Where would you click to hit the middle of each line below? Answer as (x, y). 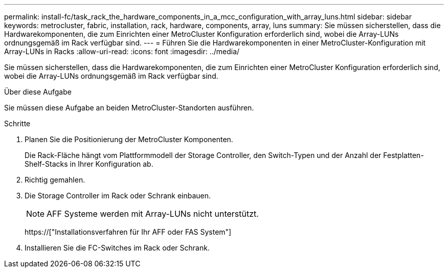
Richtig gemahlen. (55, 180)
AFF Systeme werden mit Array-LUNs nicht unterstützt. (153, 214)
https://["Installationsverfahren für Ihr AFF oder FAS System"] (128, 232)
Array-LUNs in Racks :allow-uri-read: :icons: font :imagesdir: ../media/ (122, 51)
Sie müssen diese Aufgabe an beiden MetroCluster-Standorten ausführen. (129, 108)
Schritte (17, 123)
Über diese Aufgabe (38, 92)
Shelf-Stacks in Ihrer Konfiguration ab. (89, 164)
